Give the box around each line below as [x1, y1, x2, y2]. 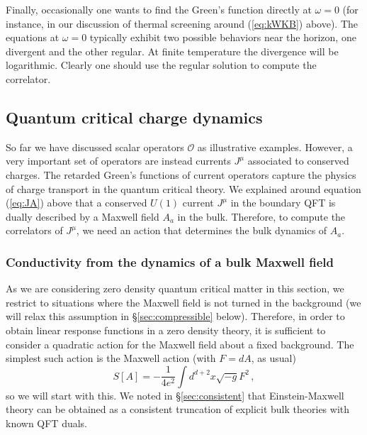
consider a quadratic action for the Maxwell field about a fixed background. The [6, 336, 354, 351]
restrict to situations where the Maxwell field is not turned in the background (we [6, 294, 361, 309]
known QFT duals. [6, 415, 88, 430]
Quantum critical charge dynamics [6, 106, 263, 128]
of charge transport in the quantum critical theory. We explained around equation [6, 181, 361, 196]
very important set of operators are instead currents [6, 153, 231, 168]
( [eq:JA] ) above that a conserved [6, 195, 147, 210]
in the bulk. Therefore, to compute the [177, 209, 346, 224]
